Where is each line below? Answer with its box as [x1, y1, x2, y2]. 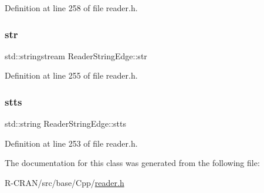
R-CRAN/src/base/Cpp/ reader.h [5, 177, 124, 188]
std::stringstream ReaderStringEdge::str [5, 49, 147, 62]
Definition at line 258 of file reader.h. [5, 2, 138, 13]
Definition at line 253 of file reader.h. [5, 137, 138, 149]
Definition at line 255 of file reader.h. [5, 69, 138, 82]
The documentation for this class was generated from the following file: [5, 157, 260, 169]
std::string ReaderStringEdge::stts [5, 117, 126, 130]
